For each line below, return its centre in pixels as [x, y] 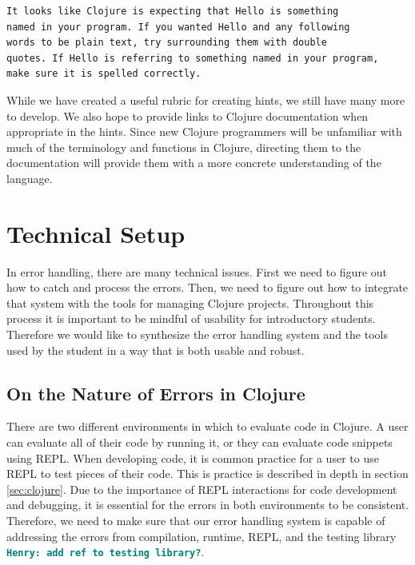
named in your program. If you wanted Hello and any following [178, 27]
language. [30, 178]
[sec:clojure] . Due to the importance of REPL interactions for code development [202, 489]
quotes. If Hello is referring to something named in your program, [193, 58]
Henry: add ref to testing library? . [106, 552]
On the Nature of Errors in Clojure [156, 393]
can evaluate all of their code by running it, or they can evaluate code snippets [200, 442]
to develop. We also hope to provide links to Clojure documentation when [188, 115]
